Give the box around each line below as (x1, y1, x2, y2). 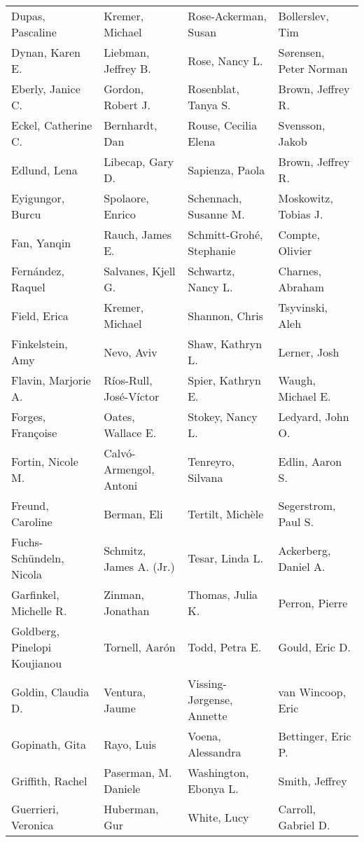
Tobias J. (278, 206, 323, 222)
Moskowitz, (278, 190, 333, 206)
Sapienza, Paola (188, 161, 265, 178)
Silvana (188, 469, 223, 485)
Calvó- (104, 445, 136, 461)
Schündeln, (11, 550, 64, 566)
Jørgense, (188, 691, 233, 708)
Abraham (278, 279, 325, 295)
